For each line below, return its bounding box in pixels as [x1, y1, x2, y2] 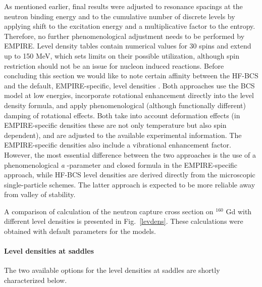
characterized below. [4, 275, 67, 285]
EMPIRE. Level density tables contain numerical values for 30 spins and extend [4, 40, 251, 51]
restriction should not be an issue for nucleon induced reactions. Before [4, 60, 224, 71]
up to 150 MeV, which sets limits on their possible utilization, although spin [4, 50, 240, 61]
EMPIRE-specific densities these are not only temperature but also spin [4, 120, 227, 130]
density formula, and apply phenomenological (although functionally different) [4, 100, 246, 110]
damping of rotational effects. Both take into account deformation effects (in [4, 110, 240, 120]
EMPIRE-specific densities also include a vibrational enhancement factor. [4, 139, 231, 150]
